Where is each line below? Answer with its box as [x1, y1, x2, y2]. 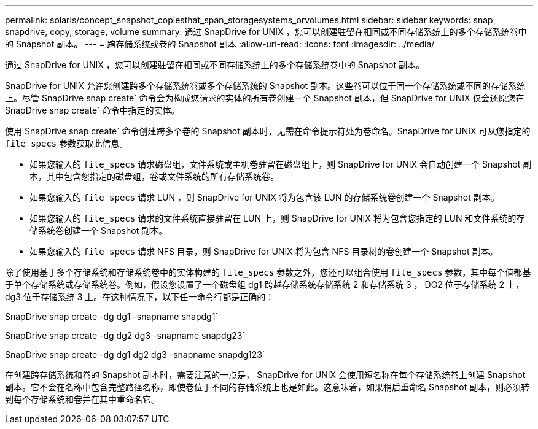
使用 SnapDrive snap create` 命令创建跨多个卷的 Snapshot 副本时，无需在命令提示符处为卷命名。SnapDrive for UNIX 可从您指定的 [5, 126, 531, 136]
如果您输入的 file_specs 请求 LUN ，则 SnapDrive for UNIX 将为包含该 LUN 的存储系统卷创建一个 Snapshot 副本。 [29, 192, 499, 203]
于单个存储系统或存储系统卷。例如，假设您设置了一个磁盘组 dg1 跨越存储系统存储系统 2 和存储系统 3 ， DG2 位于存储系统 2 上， [5, 279, 524, 290]
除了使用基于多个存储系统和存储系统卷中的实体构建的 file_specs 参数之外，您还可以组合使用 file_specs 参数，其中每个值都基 [5, 267, 531, 277]
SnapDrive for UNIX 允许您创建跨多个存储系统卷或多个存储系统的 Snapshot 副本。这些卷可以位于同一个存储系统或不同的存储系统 [5, 80, 526, 91]
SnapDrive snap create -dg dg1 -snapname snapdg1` [5, 311, 218, 322]
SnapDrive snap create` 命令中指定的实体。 [5, 105, 180, 115]
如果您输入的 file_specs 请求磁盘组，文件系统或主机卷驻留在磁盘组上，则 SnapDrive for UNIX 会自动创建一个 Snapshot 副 [29, 159, 532, 169]
